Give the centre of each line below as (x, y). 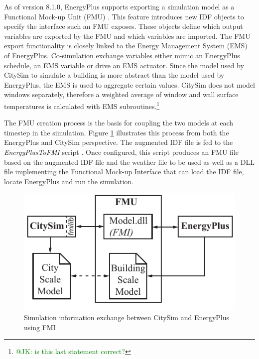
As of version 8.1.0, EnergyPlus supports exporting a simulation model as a (119, 6)
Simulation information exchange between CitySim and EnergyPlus (127, 317)
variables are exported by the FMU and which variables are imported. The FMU (127, 36)
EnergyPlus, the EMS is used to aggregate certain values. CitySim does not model (129, 84)
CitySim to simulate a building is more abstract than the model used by (114, 75)
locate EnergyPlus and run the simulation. (69, 181)
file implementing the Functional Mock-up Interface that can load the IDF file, (124, 172)
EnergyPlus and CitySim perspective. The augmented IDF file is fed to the (119, 142)
